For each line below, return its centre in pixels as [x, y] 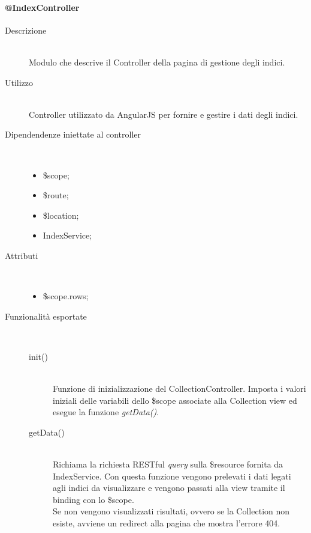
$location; [61, 215]
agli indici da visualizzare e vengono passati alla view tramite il [169, 488]
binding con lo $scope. [93, 499]
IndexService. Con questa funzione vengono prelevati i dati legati [172, 476]
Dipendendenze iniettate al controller [73, 134]
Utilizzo [19, 82]
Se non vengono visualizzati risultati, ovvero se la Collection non [171, 511]
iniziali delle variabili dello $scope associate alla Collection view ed [175, 400]
